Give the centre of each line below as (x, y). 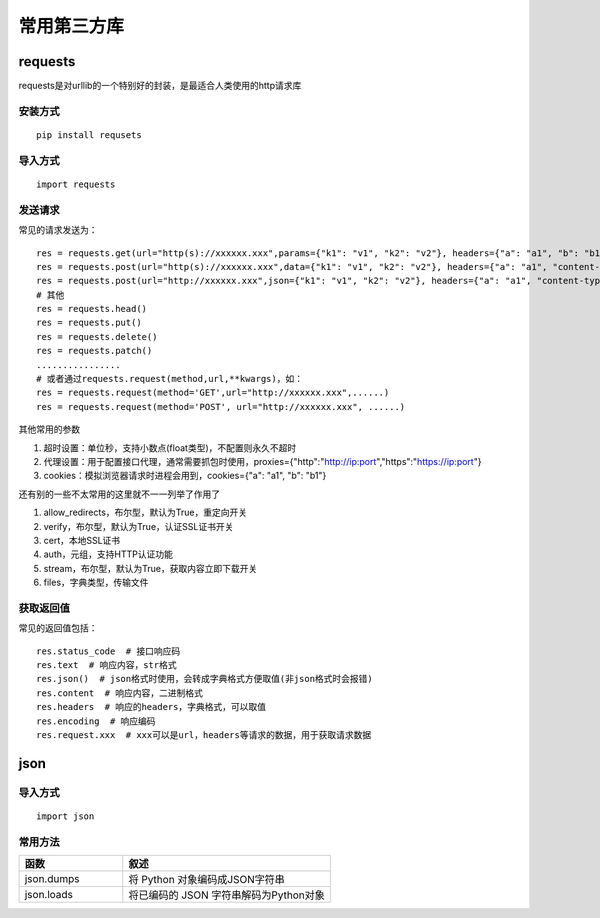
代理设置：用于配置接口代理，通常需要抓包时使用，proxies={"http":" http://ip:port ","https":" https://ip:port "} (262, 461)
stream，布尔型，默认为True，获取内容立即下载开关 (150, 568)
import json (65, 816)
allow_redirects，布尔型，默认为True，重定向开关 (145, 512)
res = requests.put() (89, 323)
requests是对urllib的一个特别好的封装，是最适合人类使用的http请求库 (160, 86)
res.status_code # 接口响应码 (108, 651)
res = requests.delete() (97, 336)
